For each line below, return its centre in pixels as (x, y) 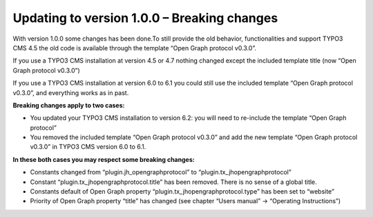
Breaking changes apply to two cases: (69, 105)
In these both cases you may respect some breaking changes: (104, 159)
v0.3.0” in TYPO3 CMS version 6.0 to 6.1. (88, 147)
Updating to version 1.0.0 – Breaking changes (145, 18)
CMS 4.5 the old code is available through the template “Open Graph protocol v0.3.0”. (135, 48)
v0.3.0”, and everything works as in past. (71, 92)
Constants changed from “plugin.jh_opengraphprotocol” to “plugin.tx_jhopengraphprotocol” (161, 172)
